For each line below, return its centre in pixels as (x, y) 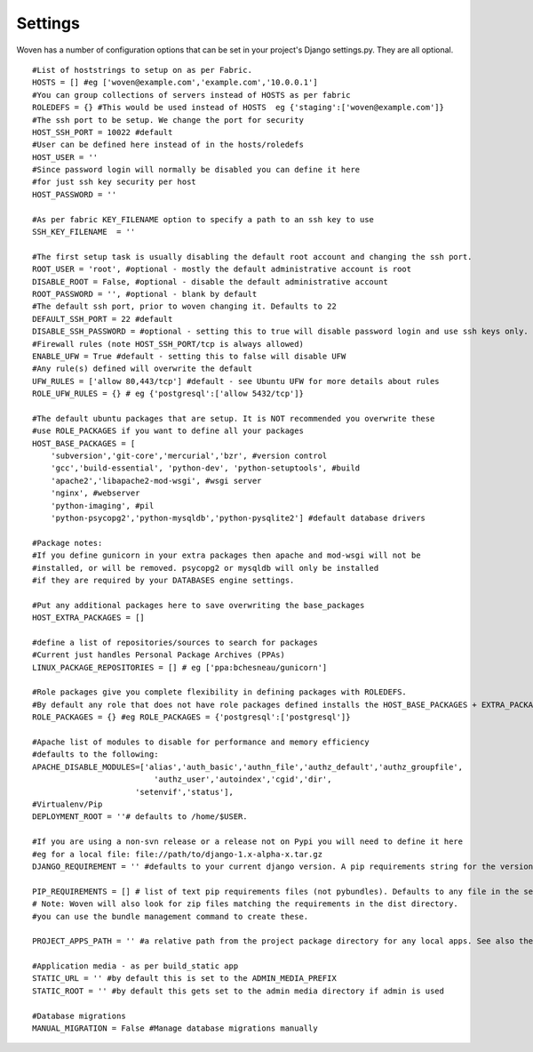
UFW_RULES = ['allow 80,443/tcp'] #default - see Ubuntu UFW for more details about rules (236, 381)
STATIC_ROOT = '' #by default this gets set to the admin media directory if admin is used (238, 991)
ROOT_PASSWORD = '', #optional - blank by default (145, 294)
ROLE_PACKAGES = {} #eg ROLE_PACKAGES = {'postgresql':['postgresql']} (191, 717)
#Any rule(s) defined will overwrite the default (143, 369)
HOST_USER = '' (65, 157)
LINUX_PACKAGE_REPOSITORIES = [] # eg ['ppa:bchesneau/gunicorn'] (180, 667)
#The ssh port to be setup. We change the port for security (168, 120)
